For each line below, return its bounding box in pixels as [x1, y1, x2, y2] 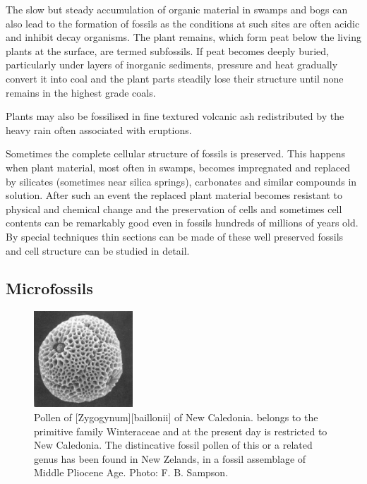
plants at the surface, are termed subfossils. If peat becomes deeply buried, [6, 43, 330, 58]
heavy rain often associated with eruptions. [6, 122, 192, 137]
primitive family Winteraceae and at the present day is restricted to [34, 423, 327, 438]
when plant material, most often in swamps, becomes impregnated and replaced [6, 159, 351, 174]
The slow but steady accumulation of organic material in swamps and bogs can [6, 2, 348, 16]
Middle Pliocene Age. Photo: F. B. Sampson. [34, 465, 229, 480]
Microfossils [6, 277, 93, 299]
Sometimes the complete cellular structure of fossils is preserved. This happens [6, 146, 346, 161]
